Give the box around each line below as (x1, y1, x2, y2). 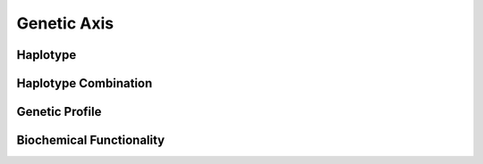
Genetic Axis (16, 13, 114, 33)
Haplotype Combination (16, 76, 153, 91)
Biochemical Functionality (16, 133, 165, 148)
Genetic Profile (16, 104, 102, 119)
